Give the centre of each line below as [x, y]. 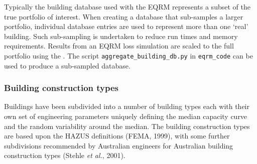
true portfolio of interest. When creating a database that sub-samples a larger [124, 16]
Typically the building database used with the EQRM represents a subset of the [127, 6]
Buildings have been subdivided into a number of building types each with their [127, 106]
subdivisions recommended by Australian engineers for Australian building [119, 145]
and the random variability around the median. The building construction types [127, 126]
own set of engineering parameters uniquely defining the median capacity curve [126, 116]
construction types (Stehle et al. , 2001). [65, 155]
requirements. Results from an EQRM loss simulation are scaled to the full [119, 46]
